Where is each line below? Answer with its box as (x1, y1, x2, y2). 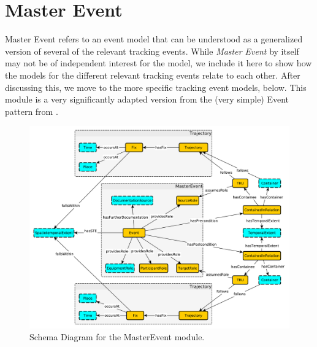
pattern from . (5, 104, 58, 117)
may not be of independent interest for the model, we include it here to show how (5, 57, 312, 69)
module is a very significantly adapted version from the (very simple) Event (5, 93, 289, 106)
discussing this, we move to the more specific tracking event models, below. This (5, 80, 307, 93)
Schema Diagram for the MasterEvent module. (29, 330, 205, 343)
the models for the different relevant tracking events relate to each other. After (5, 68, 300, 81)
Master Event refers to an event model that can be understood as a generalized (5, 33, 303, 45)
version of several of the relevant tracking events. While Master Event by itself (5, 44, 299, 57)
